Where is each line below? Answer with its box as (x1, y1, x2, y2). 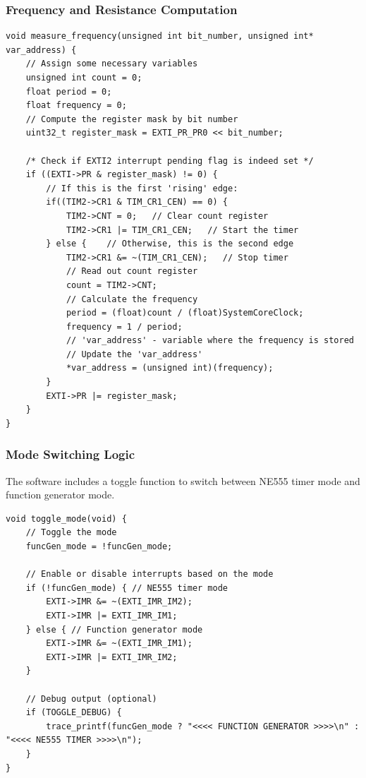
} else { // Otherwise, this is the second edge (46, 239, 294, 249)
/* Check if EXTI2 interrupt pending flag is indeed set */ (25, 155, 314, 166)
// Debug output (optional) (25, 693, 157, 704)
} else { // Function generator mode (25, 624, 203, 635)
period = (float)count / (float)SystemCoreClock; (66, 308, 304, 318)
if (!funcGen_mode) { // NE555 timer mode (25, 582, 228, 593)
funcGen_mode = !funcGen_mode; (25, 541, 173, 552)
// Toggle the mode (25, 527, 117, 538)
